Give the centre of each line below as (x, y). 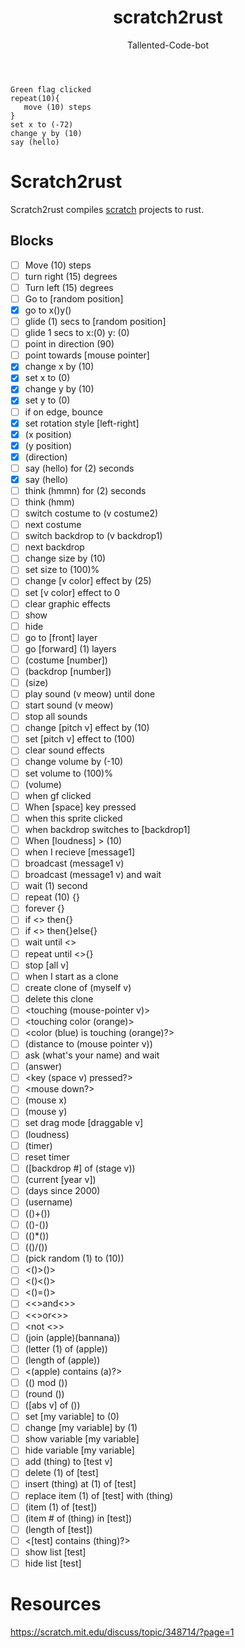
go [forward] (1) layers (70, 648)
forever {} (44, 908)
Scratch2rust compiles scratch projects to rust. (107, 209)
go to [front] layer (61, 637)
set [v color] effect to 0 (72, 592)
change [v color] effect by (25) (88, 581)
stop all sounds (56, 717)
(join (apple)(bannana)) (72, 1337)
